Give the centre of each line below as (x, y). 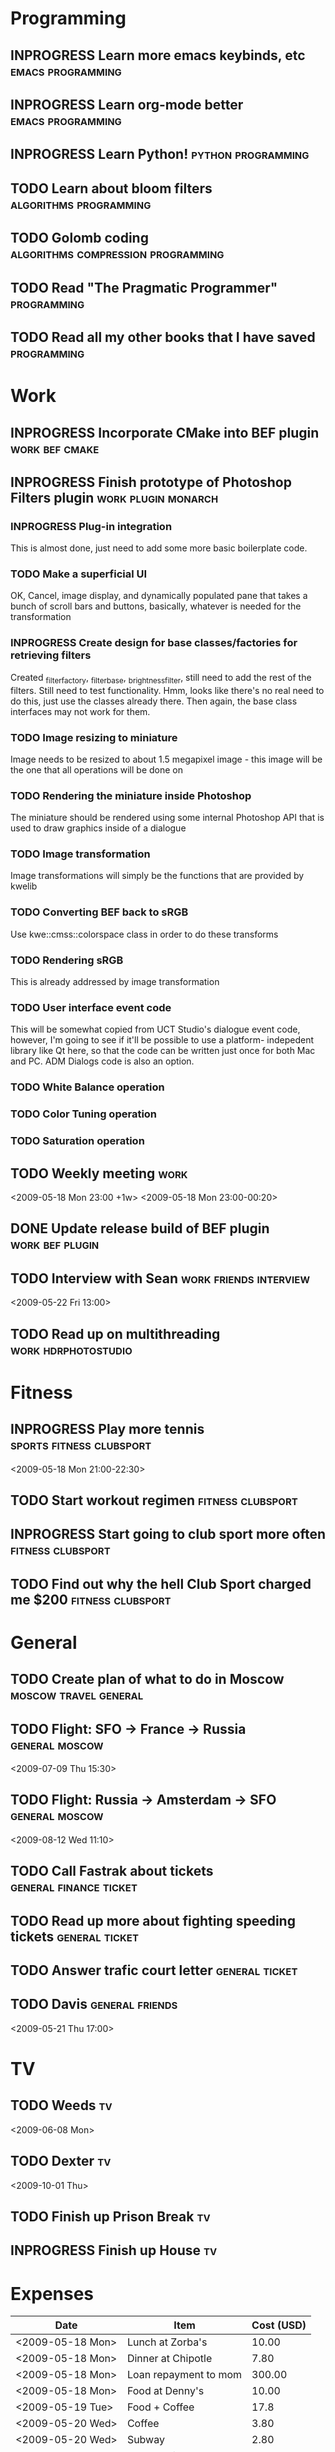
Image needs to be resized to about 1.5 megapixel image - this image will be (166, 759)
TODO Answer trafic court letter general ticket (154, 1970)
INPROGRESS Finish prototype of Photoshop (151, 482)
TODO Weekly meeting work (99, 1173)
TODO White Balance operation (87, 1087)
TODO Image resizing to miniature (94, 737)
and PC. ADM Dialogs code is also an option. (102, 1061)
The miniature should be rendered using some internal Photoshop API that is (167, 818)
